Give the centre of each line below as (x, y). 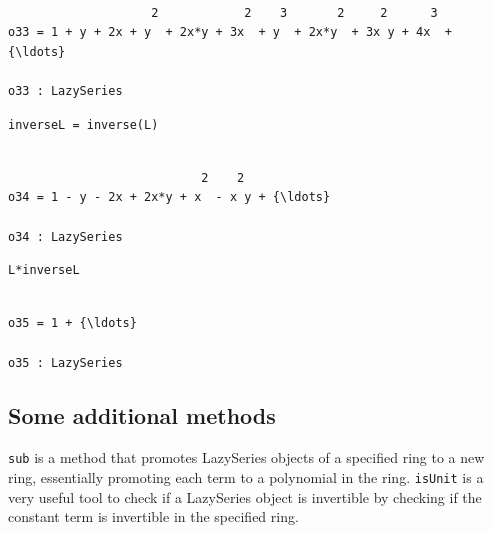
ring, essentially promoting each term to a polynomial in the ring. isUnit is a (246, 476)
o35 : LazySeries (65, 362)
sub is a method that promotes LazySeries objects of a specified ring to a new (246, 457)
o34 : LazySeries (65, 236)
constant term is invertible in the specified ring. (153, 516)
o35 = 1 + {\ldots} (72, 323)
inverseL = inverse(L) (83, 124)
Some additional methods (142, 415)
